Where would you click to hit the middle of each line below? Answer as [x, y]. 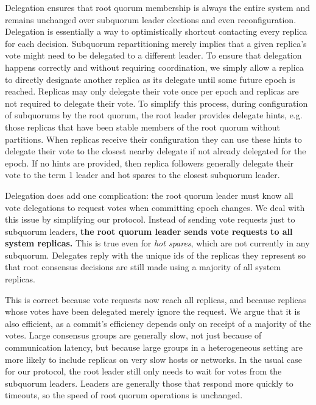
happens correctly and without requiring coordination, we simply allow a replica [154, 67]
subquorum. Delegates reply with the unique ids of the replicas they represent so [155, 255]
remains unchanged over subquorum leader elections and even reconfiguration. [151, 19]
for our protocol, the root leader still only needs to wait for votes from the [143, 371]
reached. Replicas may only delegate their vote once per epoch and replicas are [152, 91]
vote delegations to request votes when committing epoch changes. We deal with [155, 207]
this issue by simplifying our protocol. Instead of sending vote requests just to [150, 219]
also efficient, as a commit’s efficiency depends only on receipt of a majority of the [158, 323]
